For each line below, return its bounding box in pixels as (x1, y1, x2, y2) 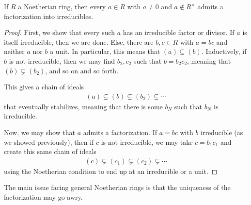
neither (4, 46, 25, 56)
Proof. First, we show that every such (4, 27, 115, 37)
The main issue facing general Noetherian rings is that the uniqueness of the (4, 182, 231, 192)
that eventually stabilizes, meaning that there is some (4, 101, 163, 111)
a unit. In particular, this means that (50, 46, 160, 56)
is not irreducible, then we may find (9, 55, 115, 66)
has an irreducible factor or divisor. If (123, 27, 235, 37)
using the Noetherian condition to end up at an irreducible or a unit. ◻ (4, 166, 218, 176)
